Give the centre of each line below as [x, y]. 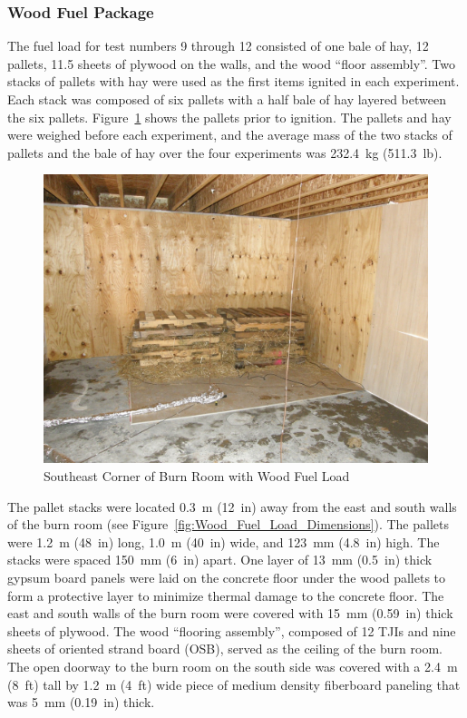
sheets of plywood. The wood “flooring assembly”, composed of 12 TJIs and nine [232, 630]
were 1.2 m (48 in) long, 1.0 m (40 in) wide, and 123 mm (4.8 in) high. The [224, 541]
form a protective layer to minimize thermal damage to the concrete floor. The [226, 595]
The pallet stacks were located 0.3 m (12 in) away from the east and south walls [232, 506]
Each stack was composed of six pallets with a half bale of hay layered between [227, 99]
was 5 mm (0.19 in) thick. [81, 702]
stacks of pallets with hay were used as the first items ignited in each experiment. [233, 81]
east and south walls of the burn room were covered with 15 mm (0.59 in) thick [230, 613]
